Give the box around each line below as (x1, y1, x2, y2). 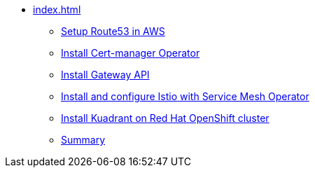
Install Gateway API (61, 69, 150, 81)
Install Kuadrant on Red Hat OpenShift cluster (61, 112, 269, 124)
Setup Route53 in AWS (61, 25, 165, 37)
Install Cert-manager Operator (61, 47, 200, 59)
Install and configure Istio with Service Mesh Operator (61, 90, 309, 102)
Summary (61, 134, 106, 146)
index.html (33, 4, 81, 15)
